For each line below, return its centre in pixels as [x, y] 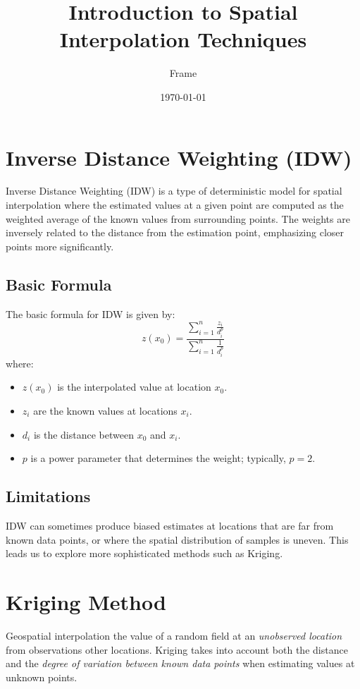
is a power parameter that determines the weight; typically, [158, 458]
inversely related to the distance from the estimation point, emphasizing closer [175, 232]
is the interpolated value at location [134, 387]
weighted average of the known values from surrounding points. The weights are [178, 218]
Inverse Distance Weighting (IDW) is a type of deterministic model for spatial [174, 191]
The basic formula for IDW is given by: [91, 313]
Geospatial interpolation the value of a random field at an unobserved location [174, 635]
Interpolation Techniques [183, 39]
